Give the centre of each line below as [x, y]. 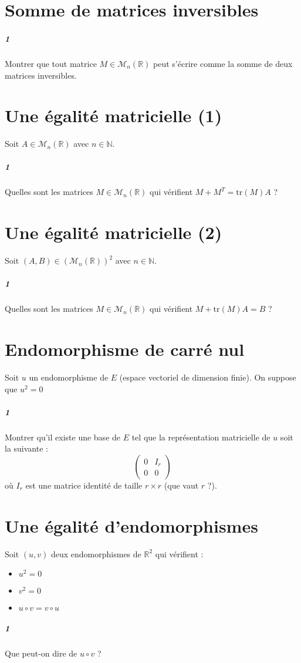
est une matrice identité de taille [84, 485]
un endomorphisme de [69, 377]
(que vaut [181, 485]
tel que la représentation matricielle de [201, 437]
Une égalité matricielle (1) [114, 115]
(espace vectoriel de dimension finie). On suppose [208, 377]
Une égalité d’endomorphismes [131, 525]
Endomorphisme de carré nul [125, 349]
